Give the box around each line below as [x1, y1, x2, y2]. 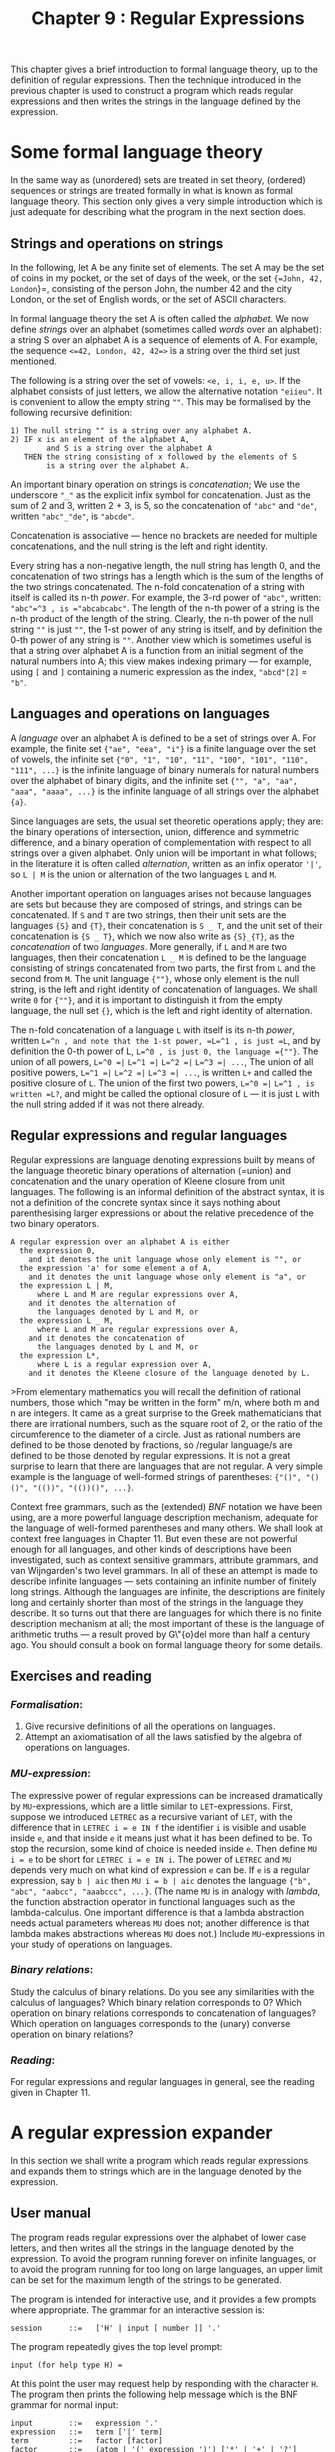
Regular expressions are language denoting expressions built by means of [10, 1153, 316, 1166]
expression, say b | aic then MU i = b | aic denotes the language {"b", [10, 1874, 312, 1886]
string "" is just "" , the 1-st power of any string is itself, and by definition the [10, 623, 323, 635]
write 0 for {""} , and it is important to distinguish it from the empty [10, 993, 283, 1006]
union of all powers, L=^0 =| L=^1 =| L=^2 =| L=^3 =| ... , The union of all [10, 1055, 314, 1067]
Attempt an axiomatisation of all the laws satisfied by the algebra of [24, 1731, 303, 1743]
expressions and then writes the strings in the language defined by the [10, 95, 302, 107]
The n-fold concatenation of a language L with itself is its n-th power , [10, 1023, 295, 1036]
